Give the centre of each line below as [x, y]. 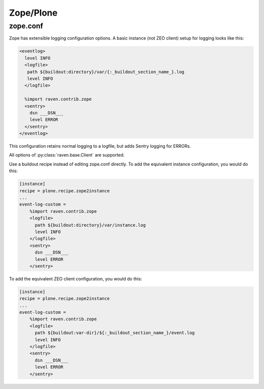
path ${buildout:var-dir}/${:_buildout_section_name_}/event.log [115, 333]
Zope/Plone [33, 13]
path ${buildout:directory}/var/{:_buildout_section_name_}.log [106, 72]
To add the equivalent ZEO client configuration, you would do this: [76, 278]
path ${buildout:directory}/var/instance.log [90, 225]
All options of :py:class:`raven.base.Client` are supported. [67, 155]
